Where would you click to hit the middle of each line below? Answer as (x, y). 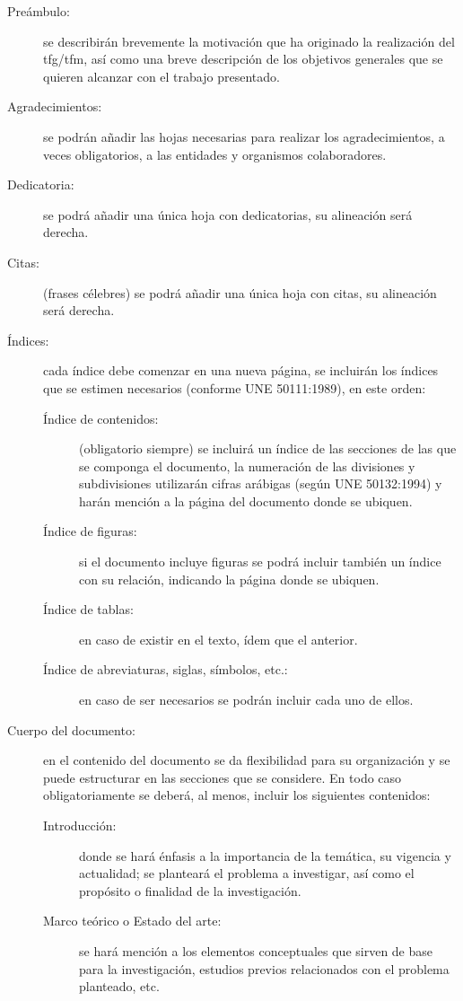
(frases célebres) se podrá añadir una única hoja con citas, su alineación (240, 292)
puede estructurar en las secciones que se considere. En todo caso (223, 777)
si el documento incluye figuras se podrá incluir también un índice (260, 562)
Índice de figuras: (90, 531)
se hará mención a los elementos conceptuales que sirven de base (256, 950)
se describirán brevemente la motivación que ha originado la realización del (249, 41)
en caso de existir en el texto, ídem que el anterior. (218, 639)
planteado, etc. (119, 986)
